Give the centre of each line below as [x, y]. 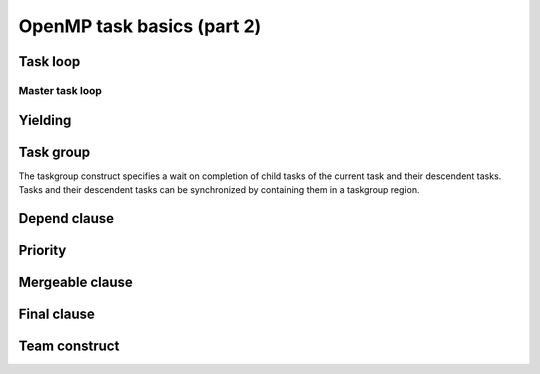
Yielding [45, 120]
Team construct [69, 345]
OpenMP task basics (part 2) [140, 26]
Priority [42, 250]
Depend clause [66, 218]
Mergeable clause [76, 281]
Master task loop [60, 90]
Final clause [56, 313]
